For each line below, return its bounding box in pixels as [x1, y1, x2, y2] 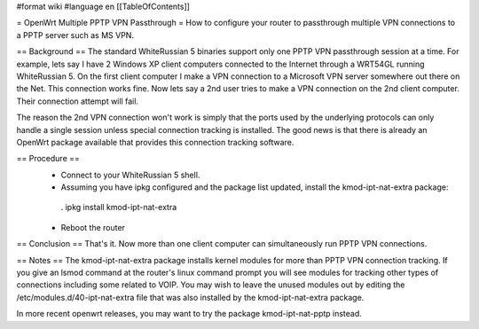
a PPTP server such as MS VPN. [16, 29, 135, 40]
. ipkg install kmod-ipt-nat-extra [60, 202, 177, 213]
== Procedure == [16, 153, 80, 164]
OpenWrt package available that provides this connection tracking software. [16, 137, 294, 147]
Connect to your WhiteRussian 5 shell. [60, 169, 200, 180]
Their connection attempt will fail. [16, 96, 139, 106]
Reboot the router [60, 222, 126, 232]
